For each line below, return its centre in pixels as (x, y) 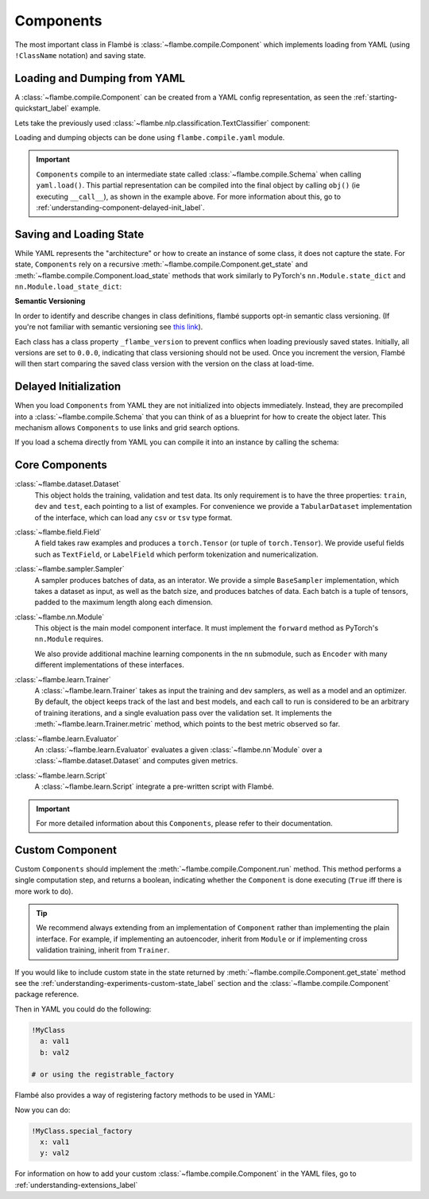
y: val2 (55, 1153)
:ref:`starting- (375, 97)
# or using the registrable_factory (103, 1075)
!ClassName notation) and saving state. (80, 55)
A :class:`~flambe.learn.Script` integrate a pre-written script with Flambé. (154, 786)
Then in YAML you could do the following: (83, 1009)
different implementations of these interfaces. (109, 665)
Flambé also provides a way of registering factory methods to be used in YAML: (145, 1095)
